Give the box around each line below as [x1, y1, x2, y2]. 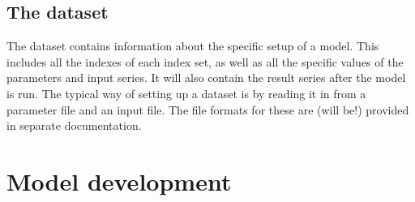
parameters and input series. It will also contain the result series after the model [6, 69, 406, 86]
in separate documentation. [6, 117, 142, 134]
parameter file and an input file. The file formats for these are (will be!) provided [6, 101, 409, 118]
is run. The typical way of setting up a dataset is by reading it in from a [6, 84, 366, 101]
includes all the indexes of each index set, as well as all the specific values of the [6, 53, 404, 70]
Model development [6, 164, 232, 197]
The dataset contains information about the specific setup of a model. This [6, 37, 379, 54]
